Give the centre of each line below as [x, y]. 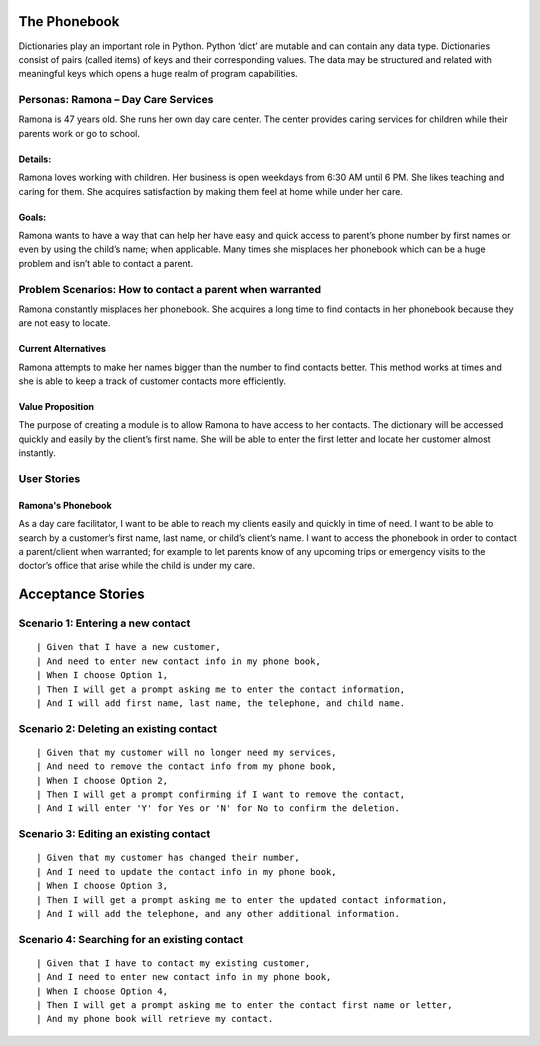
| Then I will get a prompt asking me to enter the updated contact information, [242, 899]
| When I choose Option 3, [102, 886]
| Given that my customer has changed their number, [168, 858]
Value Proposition [56, 407]
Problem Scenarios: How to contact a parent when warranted [170, 289]
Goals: [32, 217]
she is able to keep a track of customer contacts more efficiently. [152, 381]
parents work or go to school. [79, 133]
